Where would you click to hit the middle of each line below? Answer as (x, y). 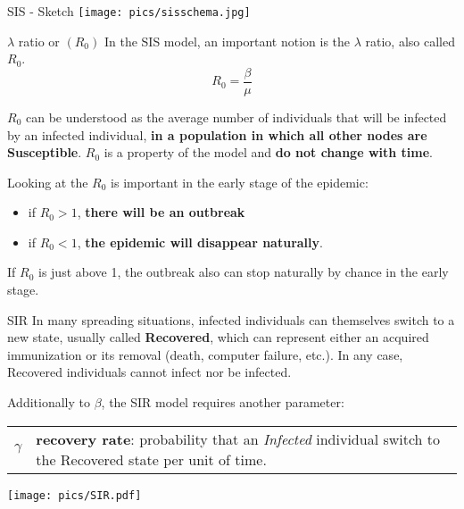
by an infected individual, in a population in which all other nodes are (217, 134)
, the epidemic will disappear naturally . (200, 242)
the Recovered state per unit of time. (151, 459)
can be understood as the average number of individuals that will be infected (236, 117)
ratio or (39, 41)
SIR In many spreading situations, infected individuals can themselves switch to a (231, 319)
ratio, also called (410, 41)
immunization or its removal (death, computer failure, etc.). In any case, (205, 354)
